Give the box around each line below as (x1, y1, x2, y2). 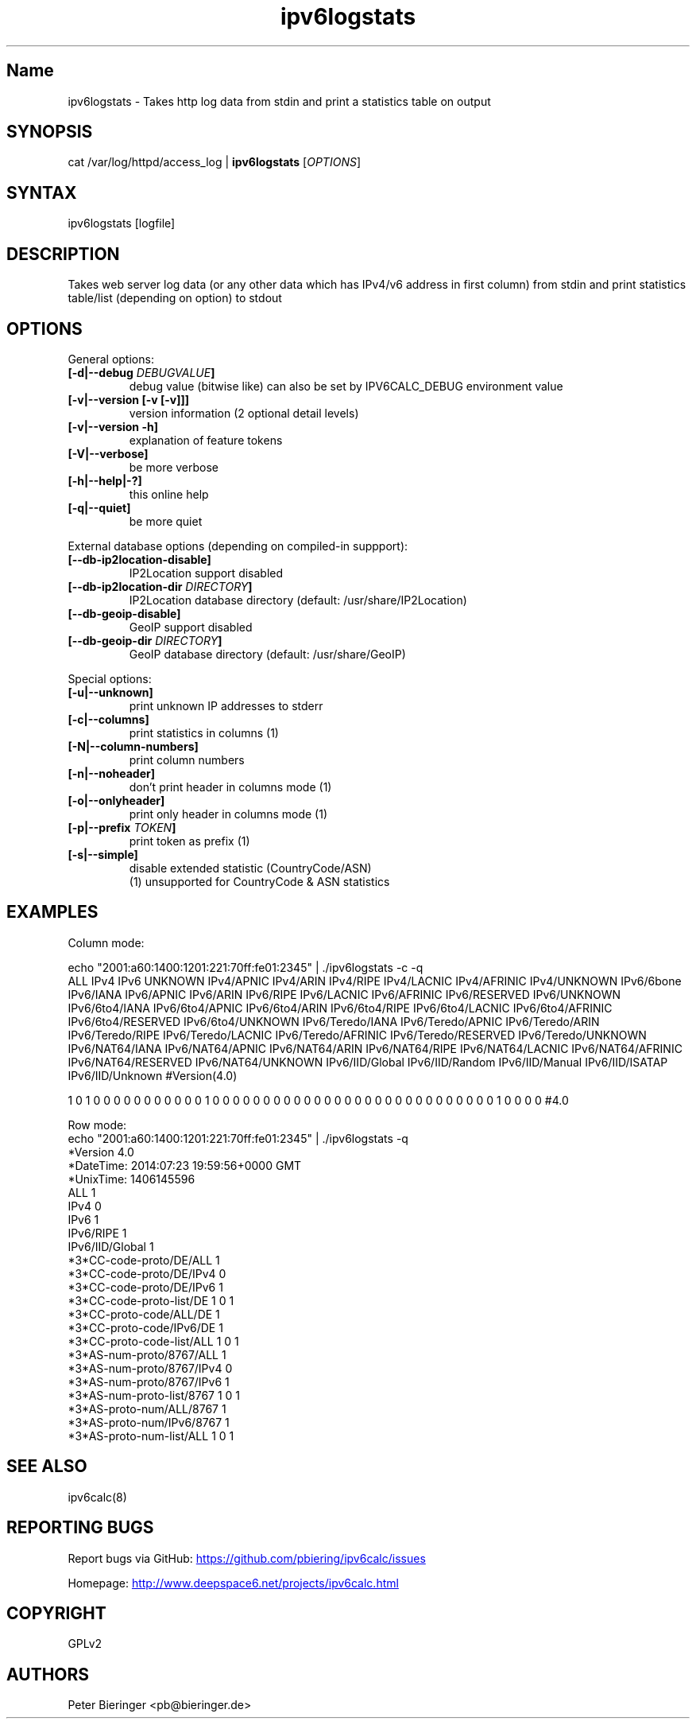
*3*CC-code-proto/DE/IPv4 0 (68, 1266, 226, 1280)
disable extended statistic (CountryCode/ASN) (129, 861, 372, 875)
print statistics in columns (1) (129, 725, 279, 740)
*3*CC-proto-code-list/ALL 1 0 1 (68, 1334, 239, 1348)
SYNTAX (6, 182, 77, 203)
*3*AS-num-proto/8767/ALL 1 (68, 1347, 226, 1362)
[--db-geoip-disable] (68, 606, 181, 620)
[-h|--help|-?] (68, 473, 142, 488)
